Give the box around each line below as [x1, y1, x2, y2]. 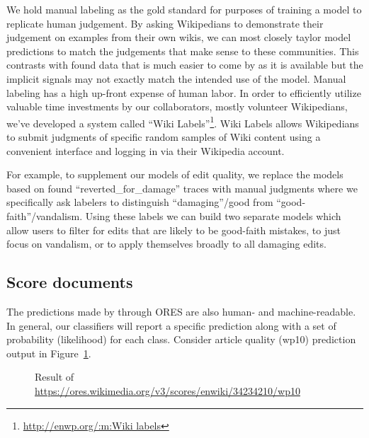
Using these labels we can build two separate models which [85, 208, 341, 223]
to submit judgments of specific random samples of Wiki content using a [6, 129, 321, 144]
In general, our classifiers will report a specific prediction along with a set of [6, 318, 336, 333]
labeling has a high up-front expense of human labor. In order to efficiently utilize [6, 85, 361, 100]
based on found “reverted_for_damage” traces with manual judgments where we [6, 180, 358, 195]
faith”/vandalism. [6, 208, 83, 223]
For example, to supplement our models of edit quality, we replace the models [6, 167, 344, 182]
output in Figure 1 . [6, 345, 91, 360]
